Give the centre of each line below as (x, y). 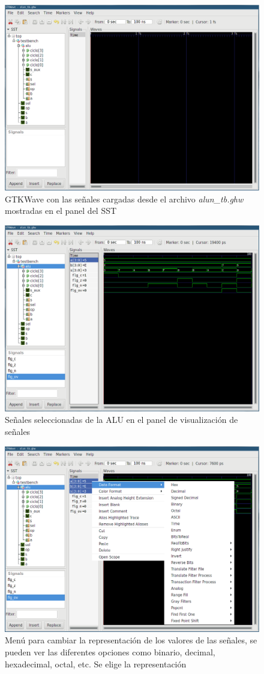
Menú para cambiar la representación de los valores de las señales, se (131, 640)
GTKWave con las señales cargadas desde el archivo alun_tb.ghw (124, 199)
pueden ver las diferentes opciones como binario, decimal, (110, 652)
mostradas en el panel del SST (61, 211)
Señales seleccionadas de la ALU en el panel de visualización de (121, 420)
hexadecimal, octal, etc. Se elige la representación (96, 663)
